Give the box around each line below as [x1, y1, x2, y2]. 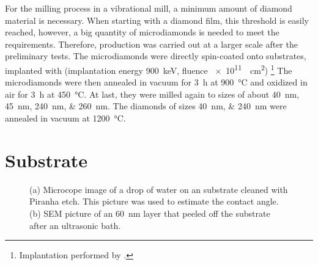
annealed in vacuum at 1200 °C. [5, 112, 126, 124]
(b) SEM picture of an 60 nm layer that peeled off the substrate [29, 206, 270, 219]
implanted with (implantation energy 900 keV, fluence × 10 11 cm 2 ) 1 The [5, 62, 292, 76]
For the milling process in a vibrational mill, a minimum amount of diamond [5, 2, 292, 14]
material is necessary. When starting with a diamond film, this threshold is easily [5, 13, 309, 26]
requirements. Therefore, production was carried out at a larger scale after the [5, 37, 298, 50]
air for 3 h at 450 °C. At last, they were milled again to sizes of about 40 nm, [5, 87, 300, 100]
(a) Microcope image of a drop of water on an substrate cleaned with [29, 183, 288, 195]
